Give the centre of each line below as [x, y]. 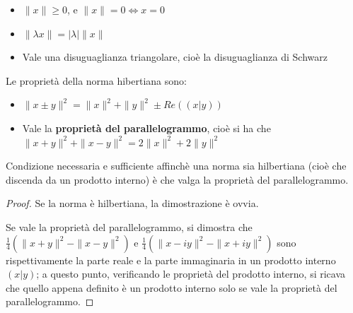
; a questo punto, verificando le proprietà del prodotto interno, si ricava [191, 274]
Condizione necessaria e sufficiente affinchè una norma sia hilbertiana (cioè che [176, 166]
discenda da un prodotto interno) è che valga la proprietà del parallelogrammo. [177, 179]
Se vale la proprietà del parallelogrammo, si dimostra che [129, 226]
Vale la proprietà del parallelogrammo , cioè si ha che [146, 128]
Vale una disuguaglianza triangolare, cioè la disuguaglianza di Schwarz [175, 57]
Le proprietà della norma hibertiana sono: [96, 80]
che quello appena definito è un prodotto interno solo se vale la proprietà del [172, 287]
